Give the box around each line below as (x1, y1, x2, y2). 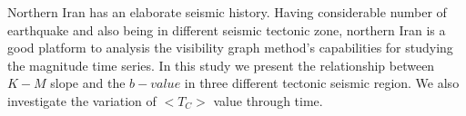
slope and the (50, 73, 126, 92)
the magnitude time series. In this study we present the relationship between (7, 55, 435, 74)
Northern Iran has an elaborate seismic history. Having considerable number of (7, 3, 447, 21)
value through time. (213, 91, 323, 110)
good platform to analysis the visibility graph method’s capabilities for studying (7, 38, 453, 57)
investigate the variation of (7, 91, 157, 110)
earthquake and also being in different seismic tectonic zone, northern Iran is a (7, 20, 446, 39)
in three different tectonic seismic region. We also (184, 73, 460, 92)
